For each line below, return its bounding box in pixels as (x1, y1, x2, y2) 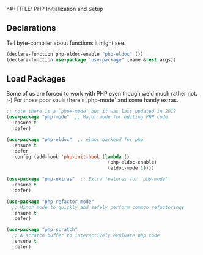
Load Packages (6, 74, 66, 84)
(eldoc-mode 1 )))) (107, 165, 155, 171)
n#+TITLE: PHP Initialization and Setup (6, 6, 104, 12)
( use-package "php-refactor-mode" (6, 199, 95, 205)
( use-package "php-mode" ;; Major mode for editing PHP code (6, 114, 168, 120)
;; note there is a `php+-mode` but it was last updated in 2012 (6, 108, 176, 115)
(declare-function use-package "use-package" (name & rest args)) (6, 56, 176, 63)
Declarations (6, 23, 56, 33)
